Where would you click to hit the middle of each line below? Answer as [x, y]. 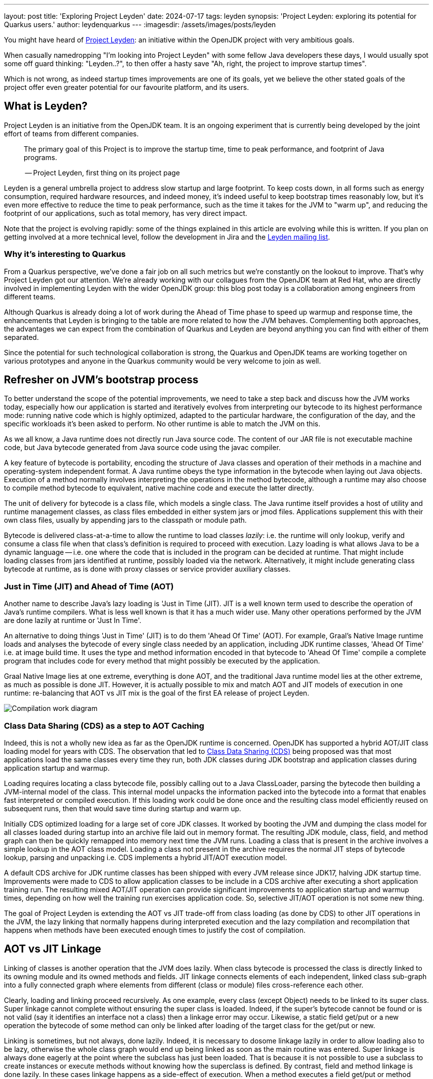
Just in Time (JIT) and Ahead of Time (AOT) [89, 586]
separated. [22, 337]
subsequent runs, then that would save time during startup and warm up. [123, 808]
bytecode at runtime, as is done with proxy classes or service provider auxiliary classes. [147, 569]
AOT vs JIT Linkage [53, 949]
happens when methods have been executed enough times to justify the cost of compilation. [155, 930]
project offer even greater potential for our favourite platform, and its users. [127, 87]
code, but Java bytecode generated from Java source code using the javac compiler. [142, 448]
